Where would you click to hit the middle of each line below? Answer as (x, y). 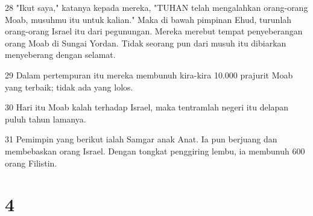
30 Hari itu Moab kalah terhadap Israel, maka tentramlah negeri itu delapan (147, 107)
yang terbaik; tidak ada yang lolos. (69, 87)
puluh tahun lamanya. (46, 119)
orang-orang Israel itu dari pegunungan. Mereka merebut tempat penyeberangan (154, 31)
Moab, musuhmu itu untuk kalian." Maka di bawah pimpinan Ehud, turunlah (148, 19)
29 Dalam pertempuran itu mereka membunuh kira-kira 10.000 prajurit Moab (149, 75)
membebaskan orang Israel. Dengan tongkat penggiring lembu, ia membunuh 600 (155, 151)
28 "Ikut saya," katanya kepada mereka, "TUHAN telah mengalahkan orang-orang (156, 7)
